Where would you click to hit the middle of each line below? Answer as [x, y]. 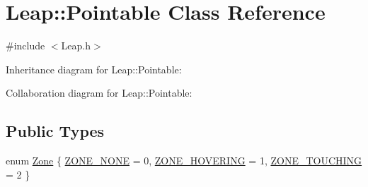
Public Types [55, 131]
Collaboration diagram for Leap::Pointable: [99, 93]
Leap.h [76, 46]
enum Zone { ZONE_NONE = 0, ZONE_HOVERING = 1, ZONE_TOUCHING [184, 161]
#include [25, 46]
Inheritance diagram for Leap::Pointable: [94, 69]
